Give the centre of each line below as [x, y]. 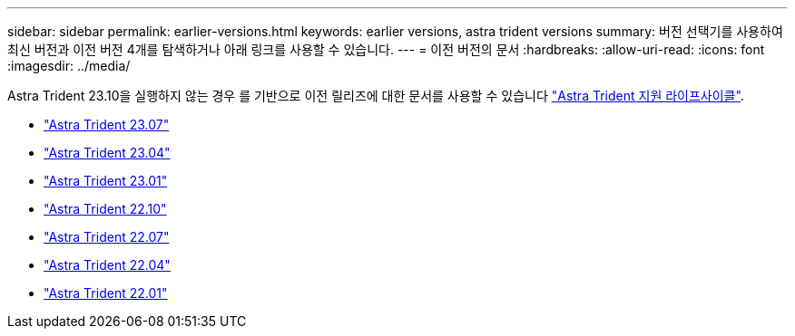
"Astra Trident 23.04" [107, 153]
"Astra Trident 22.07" [107, 237]
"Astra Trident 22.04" [107, 265]
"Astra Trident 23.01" [106, 181]
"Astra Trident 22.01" [106, 293]
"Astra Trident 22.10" [105, 209]
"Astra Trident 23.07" [107, 125]
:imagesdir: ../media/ [69, 66]
